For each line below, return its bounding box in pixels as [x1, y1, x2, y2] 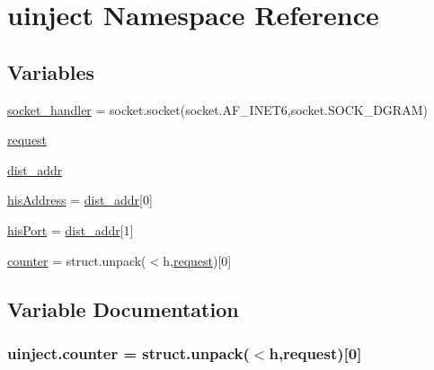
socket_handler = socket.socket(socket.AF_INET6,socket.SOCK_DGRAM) [7, 100, 428, 119]
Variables [7, 57, 95, 85]
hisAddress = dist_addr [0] [7, 190, 153, 209]
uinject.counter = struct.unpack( [7, 341, 250, 364]
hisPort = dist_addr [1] [7, 220, 134, 239]
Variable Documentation [7, 295, 239, 322]
